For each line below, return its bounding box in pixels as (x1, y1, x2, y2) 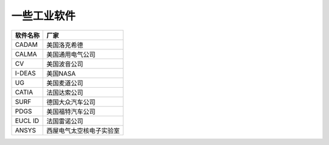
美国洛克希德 (46, 40, 83, 49)
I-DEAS (15, 69, 36, 77)
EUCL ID (15, 116, 40, 125)
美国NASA (46, 69, 76, 77)
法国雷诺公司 (46, 116, 83, 125)
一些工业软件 (11, 9, 76, 23)
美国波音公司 (46, 60, 83, 68)
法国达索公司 (46, 88, 83, 97)
